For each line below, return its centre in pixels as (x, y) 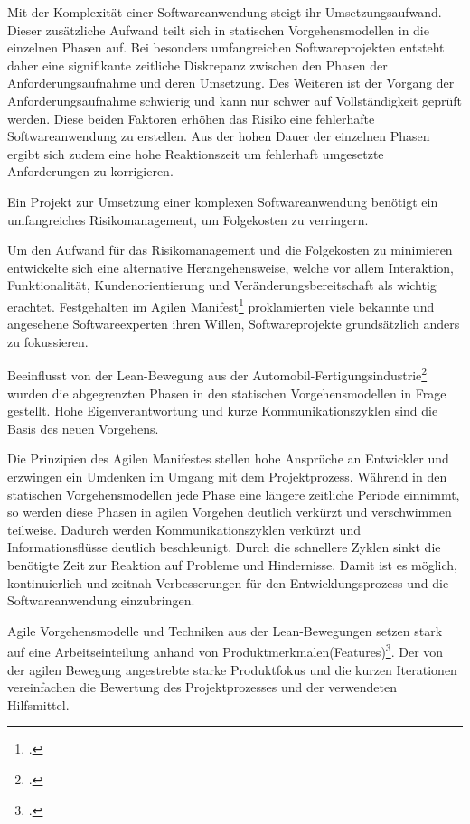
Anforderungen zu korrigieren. (90, 171)
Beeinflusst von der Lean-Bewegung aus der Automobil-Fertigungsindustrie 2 (217, 374)
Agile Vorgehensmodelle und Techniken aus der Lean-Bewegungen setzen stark (225, 630)
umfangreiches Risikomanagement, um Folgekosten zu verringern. (188, 219)
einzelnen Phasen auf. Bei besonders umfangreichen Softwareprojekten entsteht (226, 47)
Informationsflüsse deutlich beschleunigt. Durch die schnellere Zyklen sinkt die (224, 547)
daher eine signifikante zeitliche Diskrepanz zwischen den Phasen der (197, 65)
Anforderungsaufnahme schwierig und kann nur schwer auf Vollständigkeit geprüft (235, 100)
